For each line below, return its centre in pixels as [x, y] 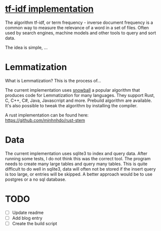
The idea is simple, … [26, 47]
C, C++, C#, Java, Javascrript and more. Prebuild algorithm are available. [79, 100]
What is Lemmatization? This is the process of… [53, 80]
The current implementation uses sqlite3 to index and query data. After [76, 153]
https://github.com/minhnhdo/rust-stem [45, 120]
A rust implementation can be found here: [47, 115]
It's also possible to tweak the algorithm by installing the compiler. [71, 105]
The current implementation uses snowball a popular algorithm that [72, 90]
